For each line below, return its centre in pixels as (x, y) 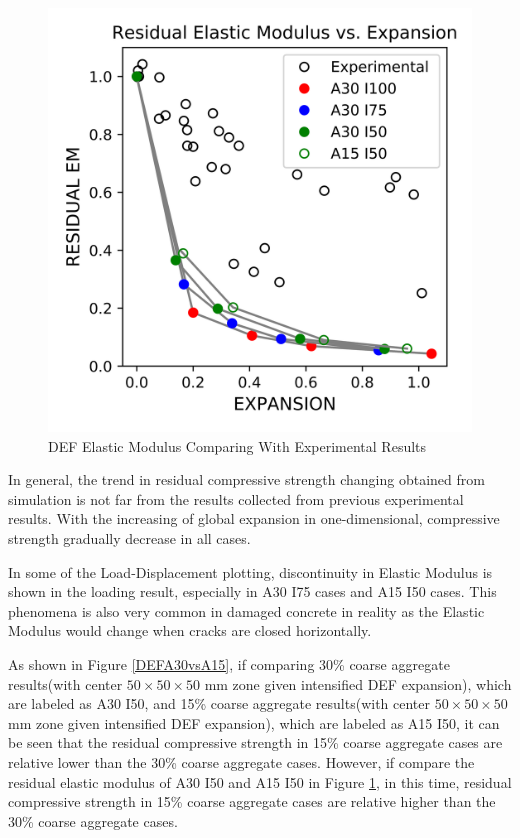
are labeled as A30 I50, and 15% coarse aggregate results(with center (219, 703)
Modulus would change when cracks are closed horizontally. (190, 630)
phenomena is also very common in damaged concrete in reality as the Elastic (246, 610)
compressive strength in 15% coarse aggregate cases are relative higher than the (252, 801)
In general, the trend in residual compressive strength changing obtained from (246, 479)
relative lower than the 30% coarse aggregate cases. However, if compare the (241, 761)
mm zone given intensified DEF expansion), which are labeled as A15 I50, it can (254, 722)
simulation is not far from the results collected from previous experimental (236, 498)
